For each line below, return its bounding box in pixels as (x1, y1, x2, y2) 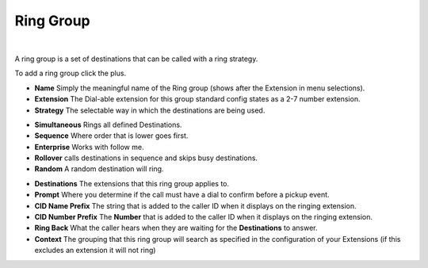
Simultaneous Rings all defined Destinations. (34, 120, 182, 129)
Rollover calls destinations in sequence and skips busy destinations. (34, 153, 258, 163)
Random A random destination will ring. (34, 164, 164, 174)
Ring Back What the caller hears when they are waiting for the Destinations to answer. (34, 223, 318, 233)
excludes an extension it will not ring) (34, 246, 156, 255)
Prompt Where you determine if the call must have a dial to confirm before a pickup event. (34, 190, 330, 200)
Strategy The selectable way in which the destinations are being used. (34, 105, 266, 115)
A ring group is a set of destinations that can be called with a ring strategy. (14, 54, 258, 63)
